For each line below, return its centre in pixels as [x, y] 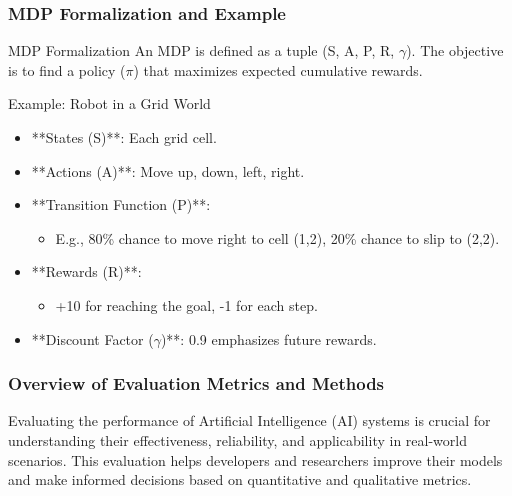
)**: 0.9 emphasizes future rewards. [268, 338]
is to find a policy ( [67, 69]
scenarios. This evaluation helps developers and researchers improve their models [255, 459]
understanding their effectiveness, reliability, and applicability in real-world [237, 439]
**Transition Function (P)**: [121, 204]
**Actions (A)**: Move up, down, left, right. [168, 170]
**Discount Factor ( [92, 338]
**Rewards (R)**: [86, 271]
